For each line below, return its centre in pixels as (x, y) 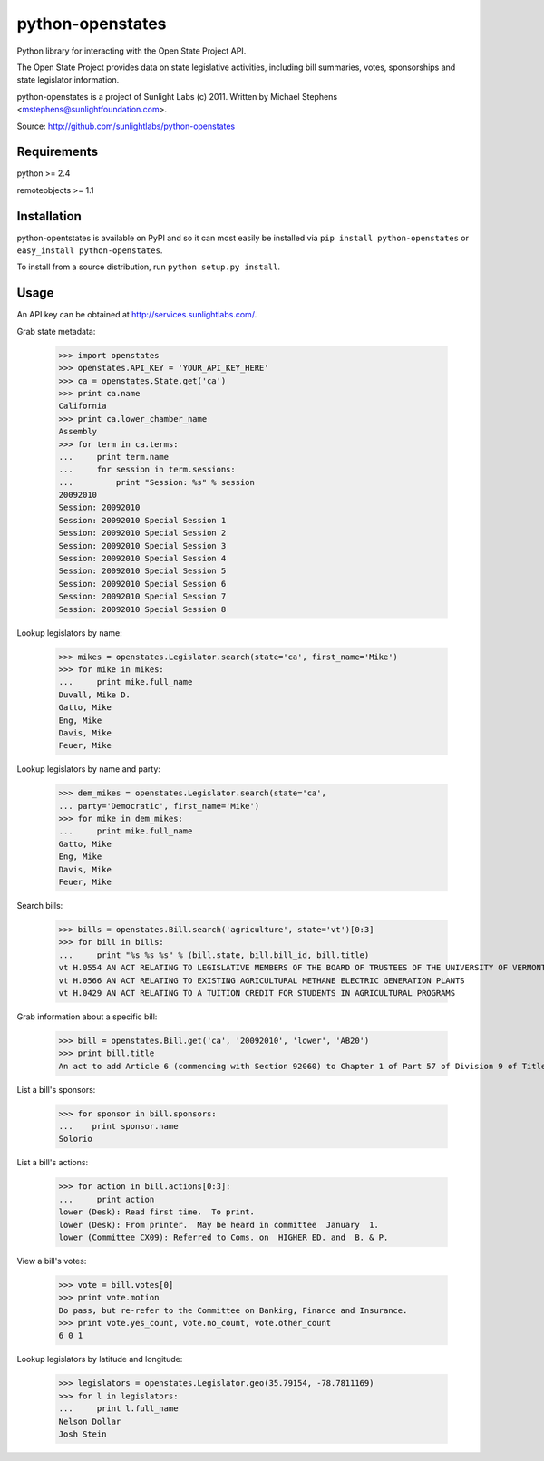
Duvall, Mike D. (95, 695)
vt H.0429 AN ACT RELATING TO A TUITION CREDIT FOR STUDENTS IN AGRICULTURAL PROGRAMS (257, 993)
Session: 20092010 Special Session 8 (142, 609)
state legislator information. (68, 80)
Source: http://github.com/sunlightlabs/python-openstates (126, 126)
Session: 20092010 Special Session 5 (142, 571)
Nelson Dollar (90, 1421)
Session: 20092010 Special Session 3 (142, 545)
